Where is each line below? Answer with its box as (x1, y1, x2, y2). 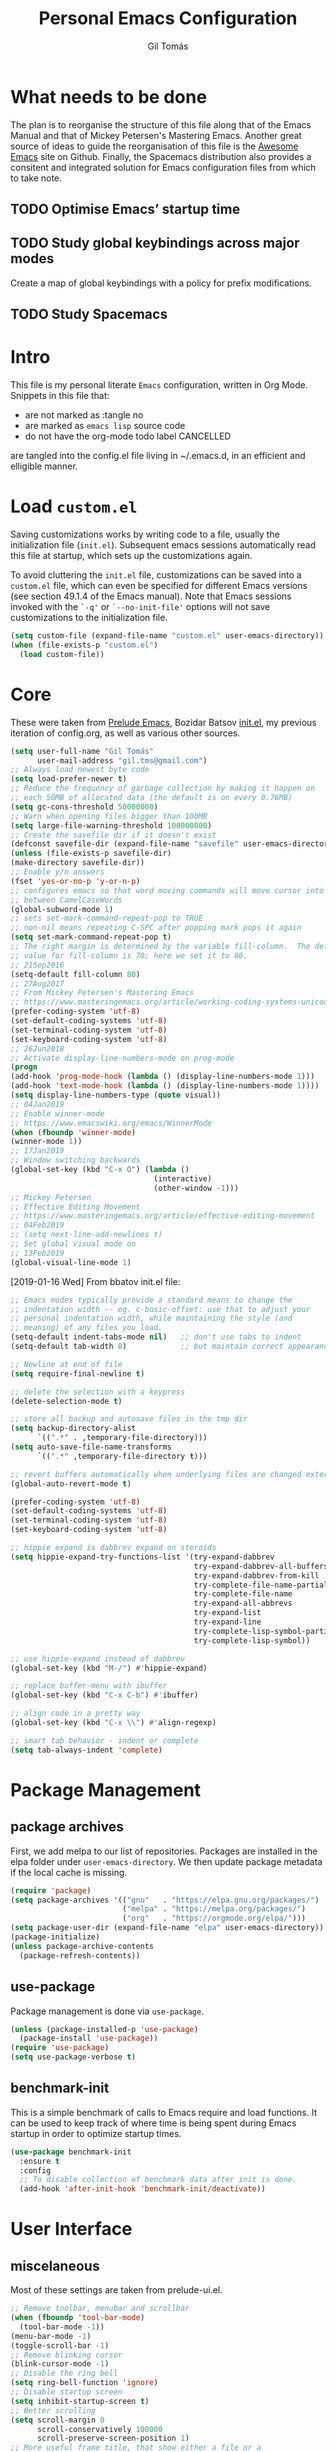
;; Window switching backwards (10, 1155, 141, 1166)
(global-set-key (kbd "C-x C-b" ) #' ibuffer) (10, 1690, 199, 1701)
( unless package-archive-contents (10, 1941, 155, 1951)
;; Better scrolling (10, 2405, 97, 2416)
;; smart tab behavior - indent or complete (10, 1735, 199, 1746)
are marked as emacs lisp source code (24, 420, 186, 432)
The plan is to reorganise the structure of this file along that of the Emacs (10, 118, 312, 131)
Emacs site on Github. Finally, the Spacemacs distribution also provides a (10, 150, 312, 162)
